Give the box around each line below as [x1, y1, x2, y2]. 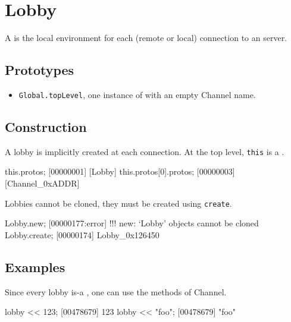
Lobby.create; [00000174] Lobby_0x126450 [5, 228, 159, 241]
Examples [5, 257, 65, 276]
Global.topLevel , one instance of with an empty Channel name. [18, 88, 256, 100]
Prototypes [5, 61, 74, 79]
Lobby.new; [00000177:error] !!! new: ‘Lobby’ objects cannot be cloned [5, 217, 259, 229]
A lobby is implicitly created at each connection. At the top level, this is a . [5, 145, 284, 157]
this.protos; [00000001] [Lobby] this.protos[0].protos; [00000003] [5, 165, 235, 178]
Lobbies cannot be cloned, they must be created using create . [5, 197, 232, 209]
